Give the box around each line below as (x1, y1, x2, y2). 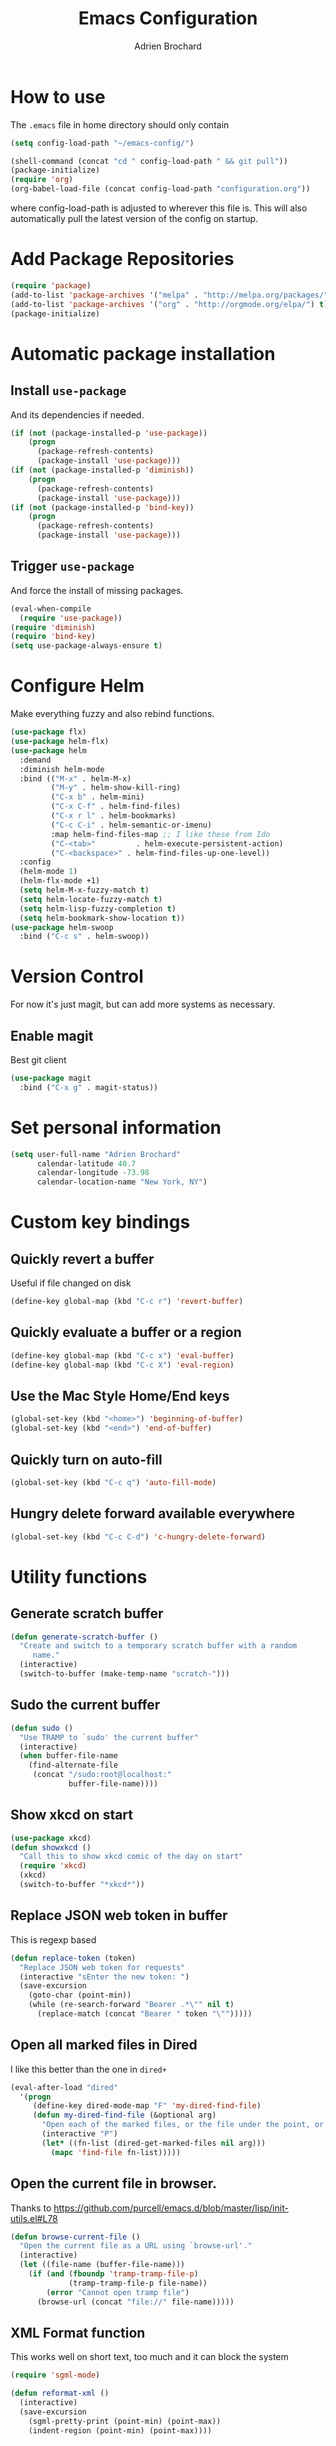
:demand (19, 755, 52, 765)
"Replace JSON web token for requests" (19, 1962, 186, 1972)
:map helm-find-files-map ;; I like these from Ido (50, 829, 271, 839)
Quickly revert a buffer (10, 1250, 155, 1267)
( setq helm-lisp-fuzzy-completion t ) (19, 903, 177, 914)
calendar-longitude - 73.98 (36, 1168, 150, 1178)
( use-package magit (10, 1073, 92, 1083)
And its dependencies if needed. (10, 408, 145, 421)
